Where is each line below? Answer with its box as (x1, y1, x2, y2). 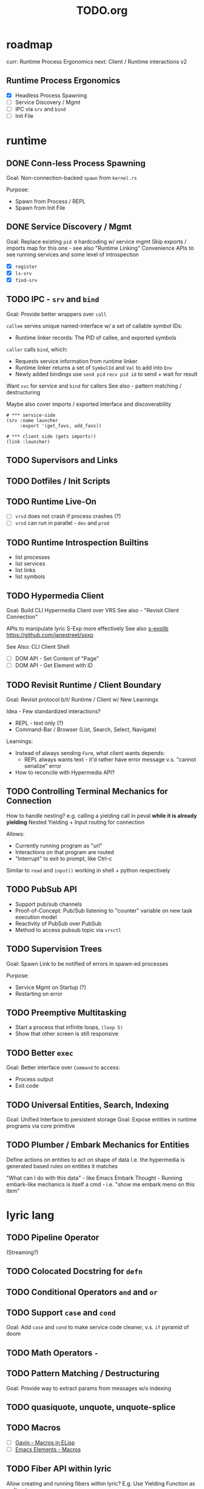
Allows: (6, 830, 25, 837)
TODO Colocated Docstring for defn (6, 1266, 143, 1276)
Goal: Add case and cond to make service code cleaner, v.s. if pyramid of (6, 1324, 189, 1331)
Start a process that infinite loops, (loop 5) (15, 1024, 123, 1031)
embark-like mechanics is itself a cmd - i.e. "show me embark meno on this (6, 1180, 195, 1188)
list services (15, 560, 46, 567)
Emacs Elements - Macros (15, 1445, 81, 1453)
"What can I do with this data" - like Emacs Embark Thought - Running (6, 1174, 183, 1182)
